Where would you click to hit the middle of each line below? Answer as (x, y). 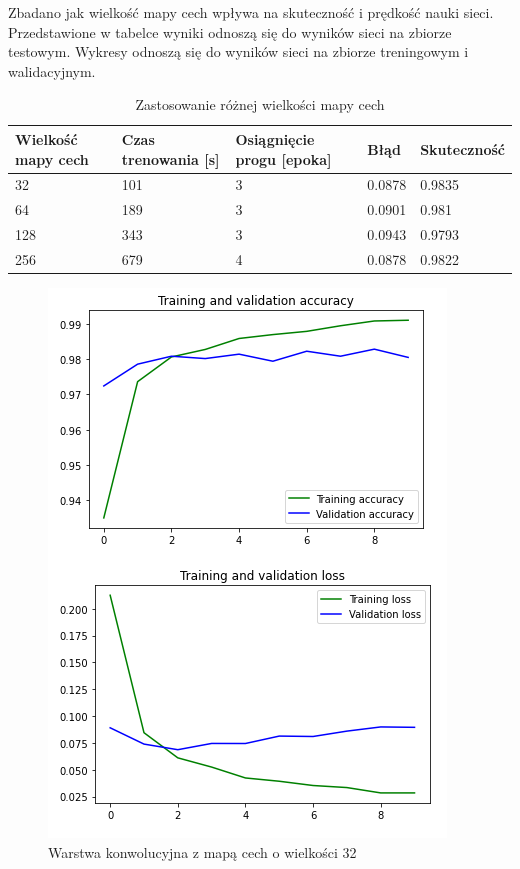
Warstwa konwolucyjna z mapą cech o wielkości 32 (202, 851)
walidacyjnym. (52, 70)
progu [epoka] (283, 158)
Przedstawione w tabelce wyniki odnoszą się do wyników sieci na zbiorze (230, 31)
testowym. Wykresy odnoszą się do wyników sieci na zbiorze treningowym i (238, 51)
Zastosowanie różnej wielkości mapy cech (260, 104)
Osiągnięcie (275, 138)
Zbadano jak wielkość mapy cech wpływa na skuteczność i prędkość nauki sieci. (251, 12)
